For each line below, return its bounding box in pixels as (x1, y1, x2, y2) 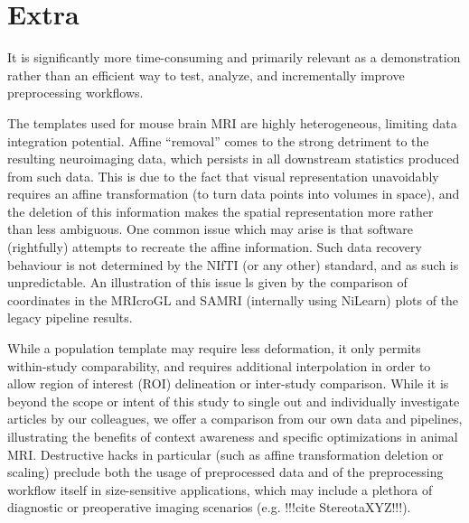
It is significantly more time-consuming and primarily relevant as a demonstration (7, 48, 461, 67)
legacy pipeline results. (7, 308, 133, 327)
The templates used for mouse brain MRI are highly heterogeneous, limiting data (7, 113, 457, 132)
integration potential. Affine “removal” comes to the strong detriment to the (7, 131, 429, 150)
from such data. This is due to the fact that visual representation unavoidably (7, 166, 439, 185)
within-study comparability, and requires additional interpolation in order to (7, 356, 431, 375)
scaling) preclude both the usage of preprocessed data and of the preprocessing (7, 462, 444, 481)
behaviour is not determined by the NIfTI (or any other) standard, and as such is (7, 255, 459, 274)
